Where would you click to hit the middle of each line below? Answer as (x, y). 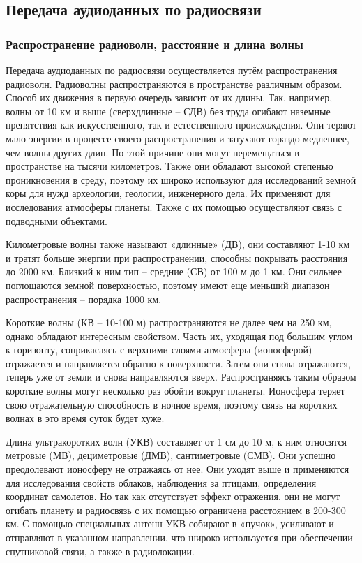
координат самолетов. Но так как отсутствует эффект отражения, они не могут (173, 496)
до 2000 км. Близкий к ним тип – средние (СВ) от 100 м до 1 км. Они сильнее (174, 271)
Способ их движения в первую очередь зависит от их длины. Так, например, (169, 97)
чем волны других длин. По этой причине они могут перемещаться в (152, 152)
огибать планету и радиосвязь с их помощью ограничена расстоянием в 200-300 (176, 510)
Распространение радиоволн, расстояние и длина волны (154, 44)
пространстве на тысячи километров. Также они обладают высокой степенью (169, 166)
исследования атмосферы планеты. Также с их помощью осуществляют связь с (174, 206)
